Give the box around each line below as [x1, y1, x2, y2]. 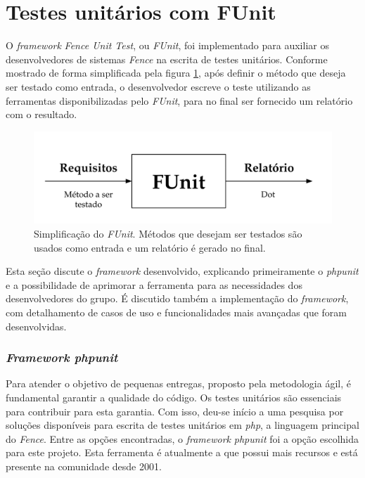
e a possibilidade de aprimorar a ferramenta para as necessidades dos [6, 277, 302, 292]
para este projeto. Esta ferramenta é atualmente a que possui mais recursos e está [6, 445, 358, 460]
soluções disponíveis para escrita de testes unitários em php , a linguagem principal [6, 418, 359, 432]
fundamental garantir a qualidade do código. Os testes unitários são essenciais [6, 389, 342, 404]
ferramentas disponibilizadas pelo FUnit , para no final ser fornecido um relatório [6, 93, 353, 108]
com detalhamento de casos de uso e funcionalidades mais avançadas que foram [6, 304, 347, 319]
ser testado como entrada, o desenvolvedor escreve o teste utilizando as [6, 79, 311, 93]
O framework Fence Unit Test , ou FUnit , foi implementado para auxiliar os [6, 38, 329, 53]
